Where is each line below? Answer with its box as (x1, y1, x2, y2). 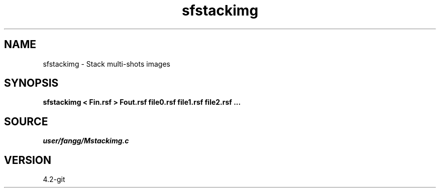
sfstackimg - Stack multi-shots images (43, 59, 170, 68)
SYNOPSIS (4, 77, 59, 90)
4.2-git (43, 175, 65, 184)
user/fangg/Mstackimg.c (43, 136, 129, 145)
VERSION (4, 153, 52, 166)
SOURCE (4, 115, 48, 128)
